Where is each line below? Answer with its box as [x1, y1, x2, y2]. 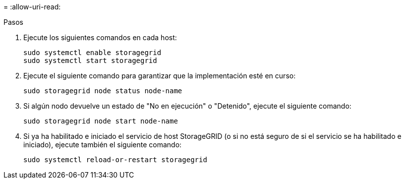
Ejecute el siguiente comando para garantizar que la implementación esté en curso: [23, 71, 296, 80]
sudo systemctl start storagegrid [23, 57, 157, 64]
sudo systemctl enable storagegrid [23, 49, 162, 57]
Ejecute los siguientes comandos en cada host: [23, 33, 177, 42]
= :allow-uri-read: [3, 2, 61, 11]
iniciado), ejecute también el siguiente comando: [23, 140, 182, 149]
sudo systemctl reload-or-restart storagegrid [23, 156, 207, 164]
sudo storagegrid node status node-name [23, 87, 182, 95]
